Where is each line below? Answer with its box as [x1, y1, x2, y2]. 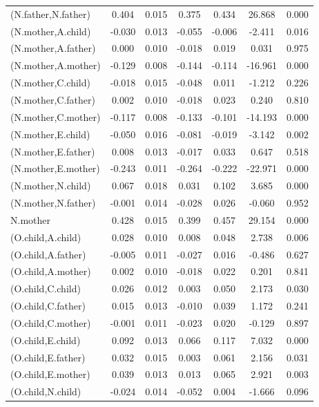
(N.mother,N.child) [10, 178, 91, 193]
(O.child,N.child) [10, 384, 81, 399]
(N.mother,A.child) [10, 23, 91, 38]
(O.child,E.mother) [10, 367, 90, 381]
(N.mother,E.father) [10, 144, 95, 158]
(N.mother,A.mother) [10, 58, 101, 73]
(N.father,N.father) [10, 6, 91, 21]
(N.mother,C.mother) [10, 109, 101, 124]
